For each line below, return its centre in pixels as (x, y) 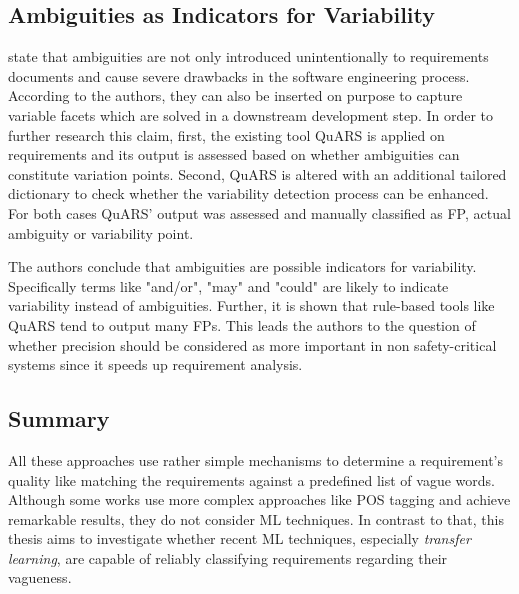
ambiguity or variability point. (101, 232)
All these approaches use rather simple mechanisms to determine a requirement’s (255, 459)
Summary (59, 418)
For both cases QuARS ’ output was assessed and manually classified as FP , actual (259, 212)
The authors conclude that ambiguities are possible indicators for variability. (242, 266)
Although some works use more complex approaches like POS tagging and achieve (259, 499)
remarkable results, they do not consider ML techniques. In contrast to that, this (256, 518)
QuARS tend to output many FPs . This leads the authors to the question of (242, 324)
